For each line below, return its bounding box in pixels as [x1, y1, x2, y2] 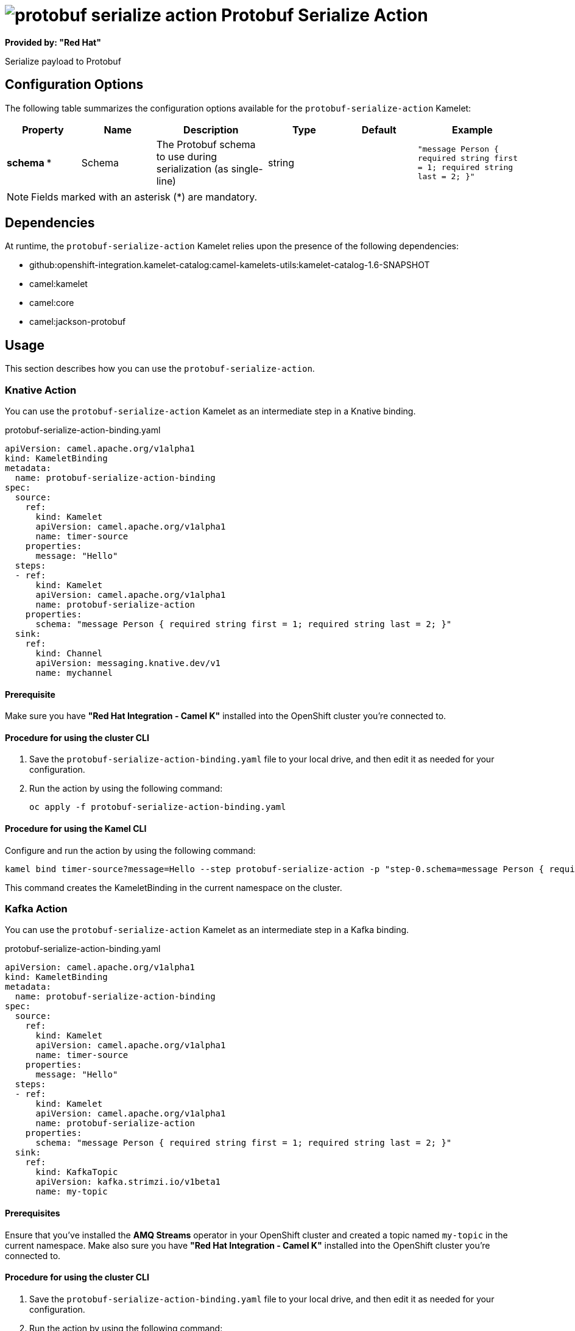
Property [22, 123, 64, 136]
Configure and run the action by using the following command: [5, 845, 256, 856]
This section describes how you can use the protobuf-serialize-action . [5, 363, 315, 374]
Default [361, 123, 397, 136]
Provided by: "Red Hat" [5, 37, 101, 48]
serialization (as [156, 162, 228, 175]
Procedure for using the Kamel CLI [5, 823, 147, 834]
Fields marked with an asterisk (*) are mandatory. [31, 190, 258, 203]
